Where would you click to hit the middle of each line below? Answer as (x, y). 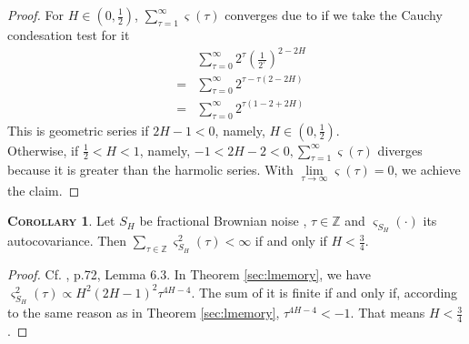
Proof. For (36, 15)
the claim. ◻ (44, 190)
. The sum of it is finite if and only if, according (324, 292)
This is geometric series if (78, 130)
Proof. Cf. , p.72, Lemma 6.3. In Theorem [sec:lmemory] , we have (190, 274)
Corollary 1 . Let (61, 221)
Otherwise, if (43, 150)
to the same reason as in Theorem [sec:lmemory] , (144, 313)
